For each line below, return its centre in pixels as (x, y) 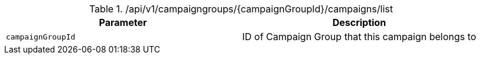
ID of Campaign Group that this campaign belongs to (359, 37)
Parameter (123, 22)
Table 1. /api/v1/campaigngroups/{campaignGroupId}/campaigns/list (241, 9)
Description (359, 22)
